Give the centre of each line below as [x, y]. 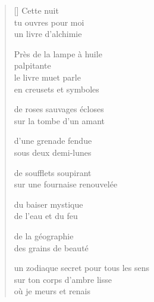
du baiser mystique [48, 204]
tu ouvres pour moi [49, 22]
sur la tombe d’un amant [59, 120]
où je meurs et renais [52, 291]
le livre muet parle [47, 77]
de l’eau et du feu [46, 216]
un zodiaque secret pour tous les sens [81, 268]
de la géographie [44, 235]
